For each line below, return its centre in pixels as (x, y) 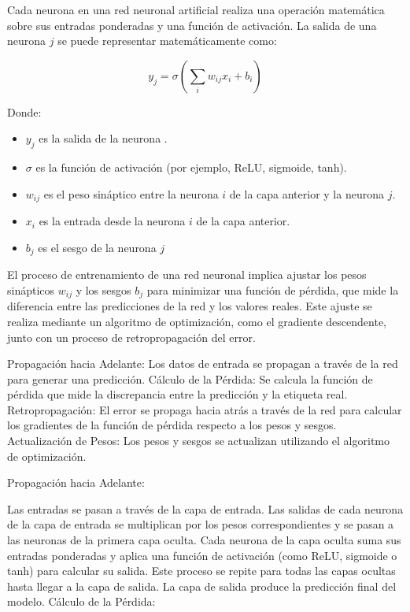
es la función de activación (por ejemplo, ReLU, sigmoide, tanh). (191, 167)
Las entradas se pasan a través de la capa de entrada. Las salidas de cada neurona (205, 508)
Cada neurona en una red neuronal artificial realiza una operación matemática (196, 9)
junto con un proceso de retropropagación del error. (131, 337)
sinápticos (31, 289)
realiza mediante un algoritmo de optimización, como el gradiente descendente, (197, 321)
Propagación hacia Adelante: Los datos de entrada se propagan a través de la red (203, 363)
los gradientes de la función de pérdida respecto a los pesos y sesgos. (172, 425)
